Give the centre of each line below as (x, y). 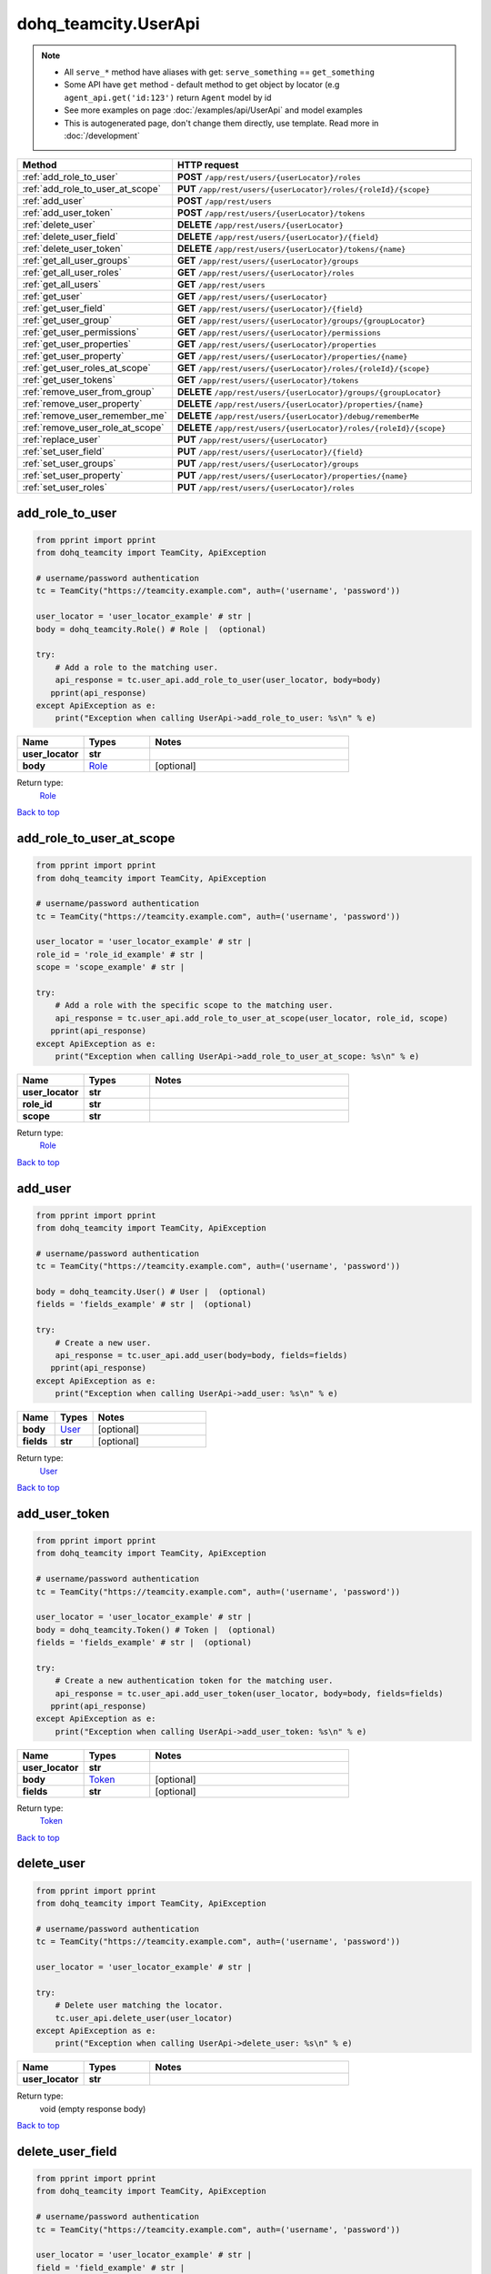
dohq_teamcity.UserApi (108, 24)
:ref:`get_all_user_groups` (76, 261)
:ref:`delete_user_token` (73, 248)
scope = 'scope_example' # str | (110, 967)
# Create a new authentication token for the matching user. (194, 1681)
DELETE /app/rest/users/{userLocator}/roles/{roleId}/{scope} (312, 428)
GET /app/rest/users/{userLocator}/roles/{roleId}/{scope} (304, 368)
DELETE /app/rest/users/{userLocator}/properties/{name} (301, 404)
